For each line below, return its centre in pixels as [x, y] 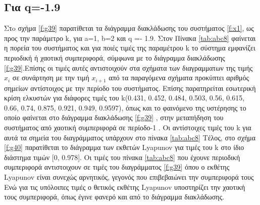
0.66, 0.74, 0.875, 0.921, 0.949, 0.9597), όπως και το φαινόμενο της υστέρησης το [125, 107]
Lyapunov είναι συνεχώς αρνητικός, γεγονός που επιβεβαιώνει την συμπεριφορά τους [129, 176]
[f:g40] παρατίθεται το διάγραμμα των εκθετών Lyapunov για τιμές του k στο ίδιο [124, 147]
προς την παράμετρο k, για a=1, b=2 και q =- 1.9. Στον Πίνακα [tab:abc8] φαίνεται [130, 38]
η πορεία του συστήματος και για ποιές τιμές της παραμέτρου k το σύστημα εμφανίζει [130, 48]
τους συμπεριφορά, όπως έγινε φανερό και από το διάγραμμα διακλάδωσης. [114, 197]
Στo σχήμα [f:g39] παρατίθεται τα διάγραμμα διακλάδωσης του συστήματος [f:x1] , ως [129, 28]
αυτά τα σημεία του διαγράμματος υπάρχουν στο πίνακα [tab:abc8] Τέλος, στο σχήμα [130, 137]
